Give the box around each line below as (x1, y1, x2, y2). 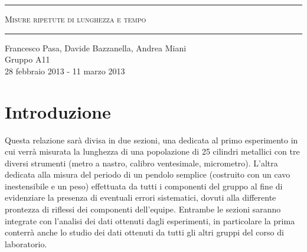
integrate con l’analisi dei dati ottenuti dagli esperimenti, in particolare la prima (5, 214, 295, 227)
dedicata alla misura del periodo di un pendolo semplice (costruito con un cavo (5, 168, 290, 181)
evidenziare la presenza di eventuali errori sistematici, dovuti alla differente (5, 191, 276, 204)
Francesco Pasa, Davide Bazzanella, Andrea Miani (5, 41, 187, 54)
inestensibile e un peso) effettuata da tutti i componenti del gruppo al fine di (5, 179, 283, 192)
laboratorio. (5, 237, 47, 250)
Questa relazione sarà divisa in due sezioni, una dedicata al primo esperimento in (5, 133, 298, 146)
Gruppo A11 (5, 53, 50, 66)
